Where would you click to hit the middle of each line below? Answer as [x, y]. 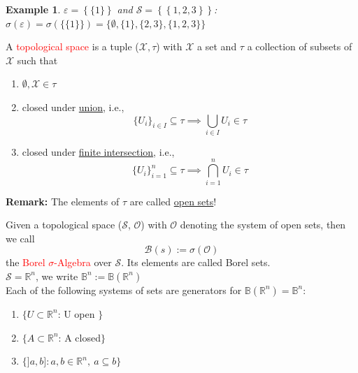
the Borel [26, 262]
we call [20, 238]
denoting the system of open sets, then [263, 225]
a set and [217, 46]
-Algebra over [83, 262]
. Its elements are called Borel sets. [196, 262]
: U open [76, 313]
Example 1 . [33, 9]
